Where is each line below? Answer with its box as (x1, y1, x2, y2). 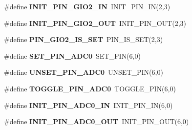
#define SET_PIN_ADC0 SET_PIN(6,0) (4, 50, 141, 61)
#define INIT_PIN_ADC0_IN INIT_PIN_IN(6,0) (4, 100, 173, 110)
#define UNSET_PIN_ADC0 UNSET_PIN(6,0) (4, 67, 163, 77)
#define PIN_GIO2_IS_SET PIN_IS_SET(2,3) (4, 34, 163, 44)
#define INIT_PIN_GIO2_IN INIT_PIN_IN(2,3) (4, 1, 171, 11)
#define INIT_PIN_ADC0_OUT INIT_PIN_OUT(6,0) (4, 116, 189, 127)
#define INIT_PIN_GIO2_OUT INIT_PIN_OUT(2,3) (4, 18, 187, 28)
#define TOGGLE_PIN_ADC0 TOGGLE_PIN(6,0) (4, 83, 176, 93)
